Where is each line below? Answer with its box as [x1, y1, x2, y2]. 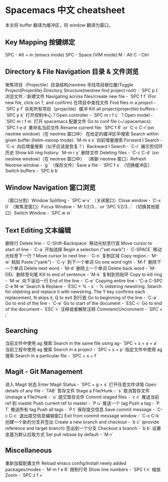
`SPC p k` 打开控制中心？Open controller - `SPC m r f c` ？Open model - [5, 112, 153, 118]
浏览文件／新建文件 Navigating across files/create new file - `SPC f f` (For [5, 93, 156, 99]
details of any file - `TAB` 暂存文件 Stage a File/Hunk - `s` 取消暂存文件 [5, 387, 150, 393]
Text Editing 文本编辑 [5, 226, 71, 234]
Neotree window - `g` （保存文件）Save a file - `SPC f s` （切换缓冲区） [5, 162, 152, 168]
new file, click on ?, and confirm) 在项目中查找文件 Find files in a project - [5, 99, 156, 105]
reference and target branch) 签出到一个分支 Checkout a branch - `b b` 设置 [5, 425, 161, 431]
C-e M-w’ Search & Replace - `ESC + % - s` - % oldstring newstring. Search [5, 283, 162, 289]
